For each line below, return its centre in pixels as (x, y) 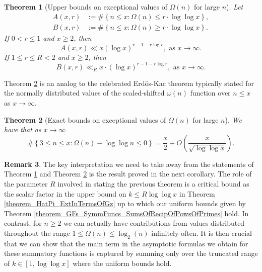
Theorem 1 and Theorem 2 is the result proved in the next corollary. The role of (128, 174)
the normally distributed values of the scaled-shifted (84, 93)
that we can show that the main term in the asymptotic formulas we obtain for (126, 243)
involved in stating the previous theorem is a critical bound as (153, 184)
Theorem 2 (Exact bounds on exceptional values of (85, 119)
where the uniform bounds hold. (122, 263)
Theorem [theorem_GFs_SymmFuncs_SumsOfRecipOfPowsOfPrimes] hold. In (126, 213)
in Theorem (197, 193)
